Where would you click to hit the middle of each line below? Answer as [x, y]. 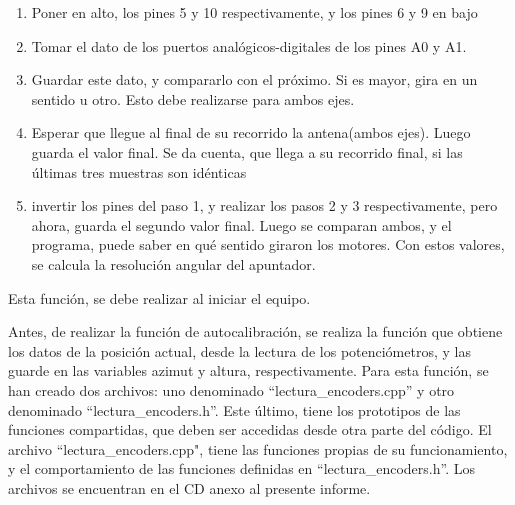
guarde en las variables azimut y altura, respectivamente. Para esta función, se [248, 370]
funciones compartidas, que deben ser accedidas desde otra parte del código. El [250, 429]
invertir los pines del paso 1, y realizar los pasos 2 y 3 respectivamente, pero [264, 205]
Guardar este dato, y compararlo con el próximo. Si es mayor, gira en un [254, 79]
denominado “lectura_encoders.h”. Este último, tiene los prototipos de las [234, 409]
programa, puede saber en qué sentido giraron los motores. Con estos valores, [268, 244]
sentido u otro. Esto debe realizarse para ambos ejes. [193, 98]
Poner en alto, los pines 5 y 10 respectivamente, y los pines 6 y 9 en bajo [254, 12]
